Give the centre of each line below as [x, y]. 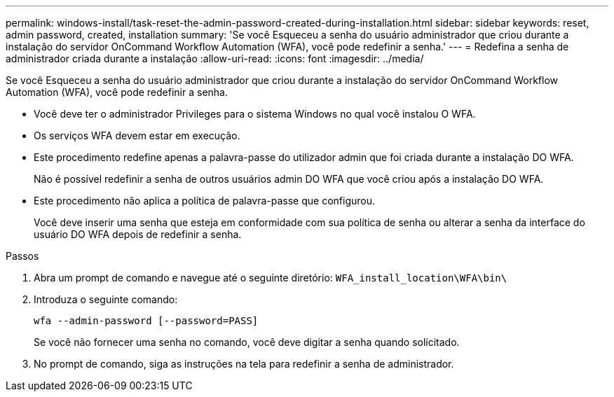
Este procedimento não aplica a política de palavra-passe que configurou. [204, 201]
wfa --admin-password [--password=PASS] [146, 321]
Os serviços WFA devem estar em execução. [137, 135]
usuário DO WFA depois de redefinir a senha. [138, 234]
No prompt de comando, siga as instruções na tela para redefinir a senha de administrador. [244, 364]
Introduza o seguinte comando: [106, 299]
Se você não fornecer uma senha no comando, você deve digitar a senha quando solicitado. [247, 342]
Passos [22, 256]
